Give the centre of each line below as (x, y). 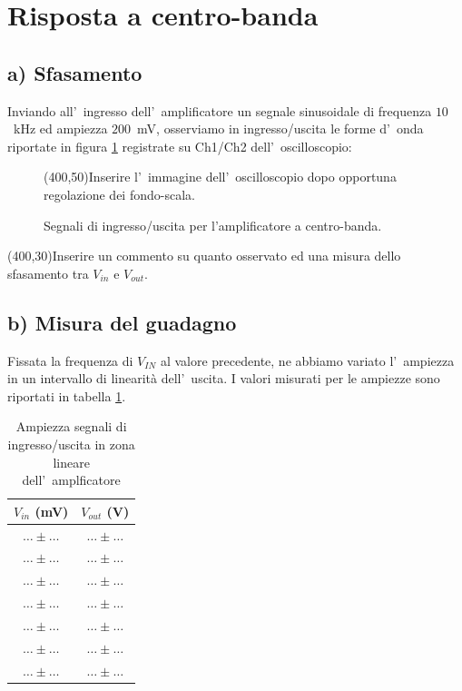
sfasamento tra (48, 273)
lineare (71, 462)
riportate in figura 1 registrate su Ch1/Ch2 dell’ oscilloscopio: (180, 146)
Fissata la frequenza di (70, 360)
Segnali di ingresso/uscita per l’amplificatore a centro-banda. (213, 225)
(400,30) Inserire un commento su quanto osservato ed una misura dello (204, 256)
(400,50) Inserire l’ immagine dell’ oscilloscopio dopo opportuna (220, 177)
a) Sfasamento (75, 72)
